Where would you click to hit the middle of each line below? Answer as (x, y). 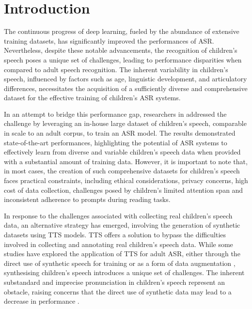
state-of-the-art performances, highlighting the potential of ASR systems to (116, 142)
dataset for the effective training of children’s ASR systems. (92, 98)
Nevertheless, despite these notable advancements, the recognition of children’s (121, 50)
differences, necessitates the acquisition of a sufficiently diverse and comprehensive (126, 88)
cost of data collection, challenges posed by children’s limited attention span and (124, 190)
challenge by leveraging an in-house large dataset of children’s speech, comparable (125, 123)
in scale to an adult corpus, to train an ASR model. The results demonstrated (120, 133)
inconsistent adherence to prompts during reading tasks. (87, 199)
